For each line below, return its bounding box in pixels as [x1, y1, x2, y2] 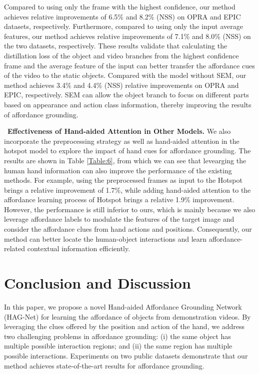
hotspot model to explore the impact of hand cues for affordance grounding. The [4, 145, 251, 156]
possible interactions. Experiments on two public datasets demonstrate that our [4, 350, 248, 361]
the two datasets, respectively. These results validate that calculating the [4, 40, 227, 51]
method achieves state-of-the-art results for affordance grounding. [4, 360, 204, 371]
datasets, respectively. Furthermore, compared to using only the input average [4, 21, 243, 31]
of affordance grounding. [4, 109, 78, 119]
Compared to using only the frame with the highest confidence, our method [4, 1, 235, 11]
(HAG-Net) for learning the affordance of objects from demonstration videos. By [4, 311, 251, 322]
